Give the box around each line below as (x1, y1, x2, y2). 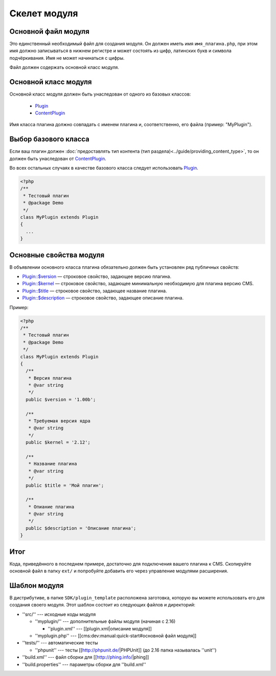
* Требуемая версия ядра (28, 418, 90, 424)
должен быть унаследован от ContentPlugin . (9, 155, 107, 161)
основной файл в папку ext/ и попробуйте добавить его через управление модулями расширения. (9, 568, 228, 574)
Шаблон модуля (9, 581, 64, 590)
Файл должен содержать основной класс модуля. (9, 64, 120, 71)
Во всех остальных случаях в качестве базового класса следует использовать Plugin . (9, 165, 199, 171)
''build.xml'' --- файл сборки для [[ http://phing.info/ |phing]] (22, 654, 149, 660)
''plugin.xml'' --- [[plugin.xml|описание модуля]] (48, 625, 152, 632)
